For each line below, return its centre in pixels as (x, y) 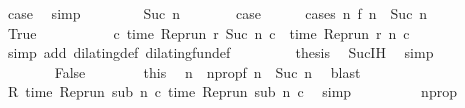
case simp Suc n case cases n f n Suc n (217, 13)
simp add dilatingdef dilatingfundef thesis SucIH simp (220, 52)
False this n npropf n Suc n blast (207, 71)
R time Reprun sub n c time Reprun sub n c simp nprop (232, 91)
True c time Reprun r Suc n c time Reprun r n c (208, 32)
